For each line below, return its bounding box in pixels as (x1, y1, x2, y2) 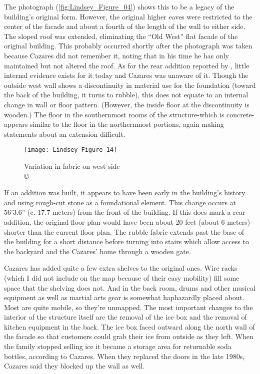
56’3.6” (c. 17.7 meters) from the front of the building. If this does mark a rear (4, 207, 245, 217)
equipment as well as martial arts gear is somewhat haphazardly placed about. (4, 292, 244, 303)
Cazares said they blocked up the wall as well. (4, 361, 145, 371)
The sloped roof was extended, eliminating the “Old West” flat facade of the (4, 30, 238, 41)
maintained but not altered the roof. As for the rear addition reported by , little (4, 60, 249, 70)
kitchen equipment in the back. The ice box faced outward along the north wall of (4, 321, 255, 332)
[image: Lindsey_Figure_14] (24, 146, 117, 154)
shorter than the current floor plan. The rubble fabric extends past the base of (4, 226, 244, 237)
